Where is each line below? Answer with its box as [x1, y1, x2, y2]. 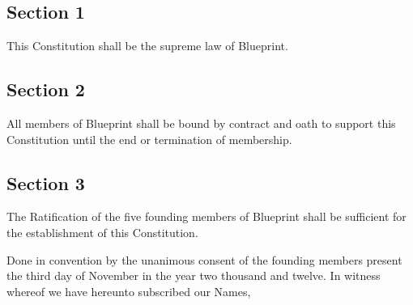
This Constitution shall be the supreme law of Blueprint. [6, 37, 288, 54]
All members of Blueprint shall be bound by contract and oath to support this [6, 115, 396, 131]
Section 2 [6, 77, 85, 102]
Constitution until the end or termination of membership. [6, 130, 292, 147]
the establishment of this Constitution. [6, 223, 198, 240]
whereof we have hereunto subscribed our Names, [6, 282, 251, 299]
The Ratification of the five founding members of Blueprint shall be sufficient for [6, 208, 407, 225]
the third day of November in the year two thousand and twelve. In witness [6, 267, 381, 284]
